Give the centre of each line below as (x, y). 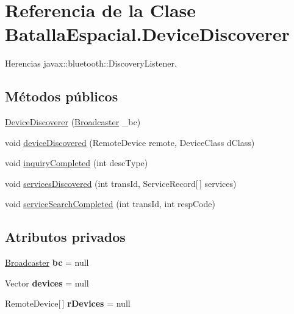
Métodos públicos (62, 96)
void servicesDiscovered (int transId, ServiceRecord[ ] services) (121, 183)
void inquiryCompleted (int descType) (77, 163)
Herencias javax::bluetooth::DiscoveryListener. (91, 63)
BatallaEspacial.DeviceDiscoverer (147, 34)
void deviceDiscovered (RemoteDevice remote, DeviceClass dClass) (130, 142)
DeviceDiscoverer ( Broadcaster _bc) (73, 122)
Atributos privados (65, 237)
